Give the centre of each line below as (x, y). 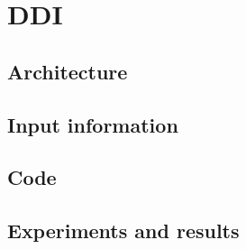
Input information (93, 124)
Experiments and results (123, 231)
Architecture (68, 71)
